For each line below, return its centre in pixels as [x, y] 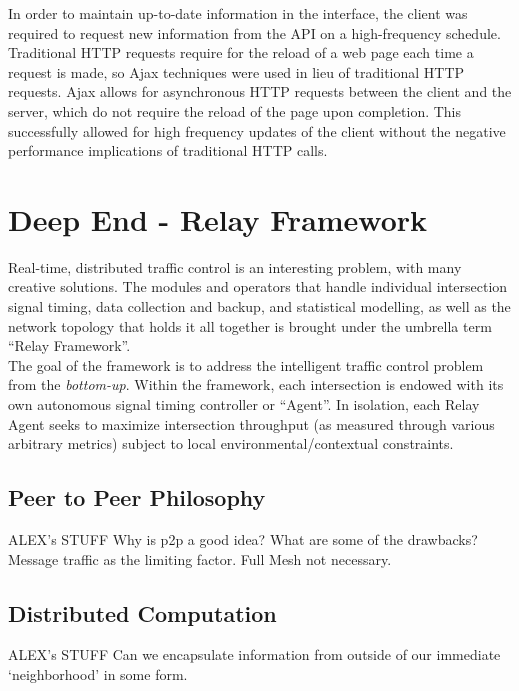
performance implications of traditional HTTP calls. [168, 150]
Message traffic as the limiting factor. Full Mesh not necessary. [200, 558]
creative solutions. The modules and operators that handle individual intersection [258, 286]
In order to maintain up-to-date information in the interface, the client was [238, 13]
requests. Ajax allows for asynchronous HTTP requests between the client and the [260, 91]
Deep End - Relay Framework [218, 218]
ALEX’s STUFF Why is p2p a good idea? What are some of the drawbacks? [243, 539]
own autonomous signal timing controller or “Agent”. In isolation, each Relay [244, 404]
